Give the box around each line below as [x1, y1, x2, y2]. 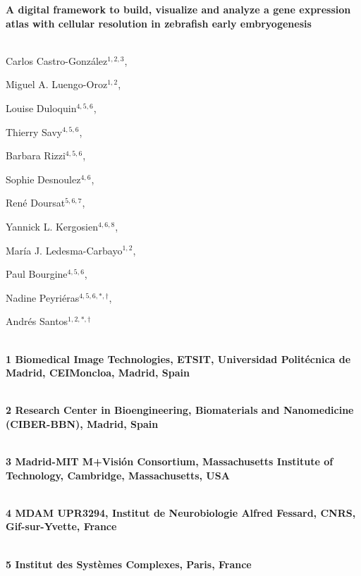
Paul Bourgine [6, 266, 68, 281]
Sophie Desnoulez [6, 171, 81, 186]
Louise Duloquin [6, 100, 77, 115]
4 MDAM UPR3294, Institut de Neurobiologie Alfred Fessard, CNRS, [6, 505, 356, 520]
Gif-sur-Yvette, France [6, 519, 117, 534]
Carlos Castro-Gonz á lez [6, 53, 108, 68]
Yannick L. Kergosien [6, 219, 98, 233]
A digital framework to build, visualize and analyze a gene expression [6, 2, 351, 16]
